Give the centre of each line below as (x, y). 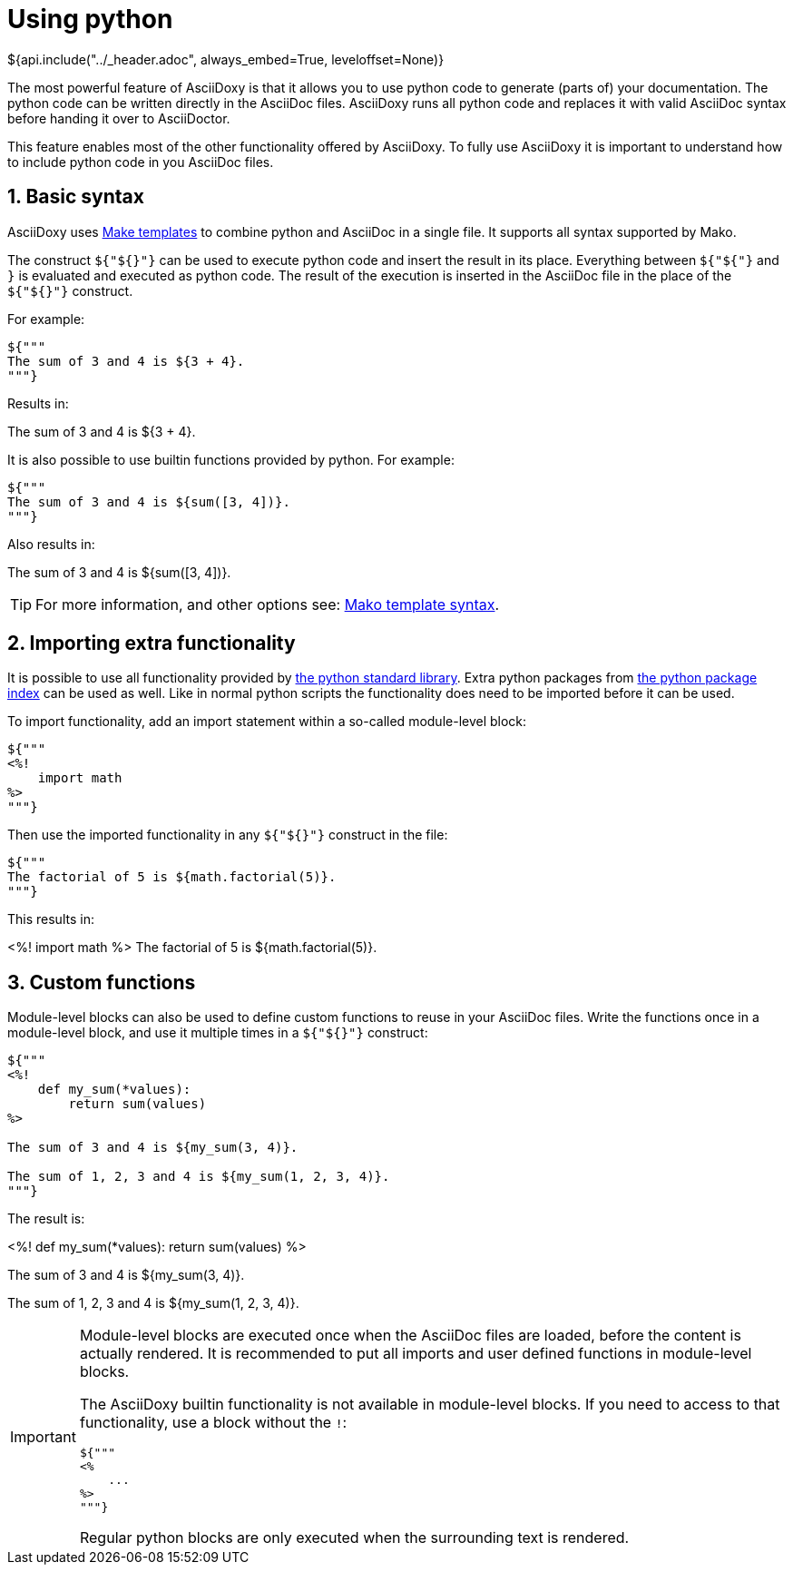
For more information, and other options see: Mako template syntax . (268, 604)
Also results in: (51, 544)
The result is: (46, 1219)
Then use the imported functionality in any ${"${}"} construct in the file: (228, 835)
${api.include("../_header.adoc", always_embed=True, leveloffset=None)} (226, 59)
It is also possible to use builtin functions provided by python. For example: (231, 459)
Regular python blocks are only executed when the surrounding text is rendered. (354, 1538)
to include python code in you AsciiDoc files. (141, 162)
